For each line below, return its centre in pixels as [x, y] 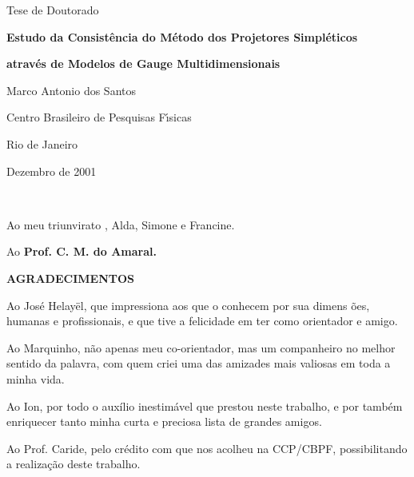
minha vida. [36, 378]
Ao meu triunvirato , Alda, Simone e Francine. [121, 224]
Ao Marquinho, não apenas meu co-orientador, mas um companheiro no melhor [201, 347]
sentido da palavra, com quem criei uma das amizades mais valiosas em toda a [199, 363]
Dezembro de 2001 [52, 171]
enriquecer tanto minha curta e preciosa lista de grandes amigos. [164, 421]
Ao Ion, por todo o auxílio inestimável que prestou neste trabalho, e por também [205, 405]
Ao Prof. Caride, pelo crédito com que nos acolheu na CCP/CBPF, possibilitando [207, 448]
